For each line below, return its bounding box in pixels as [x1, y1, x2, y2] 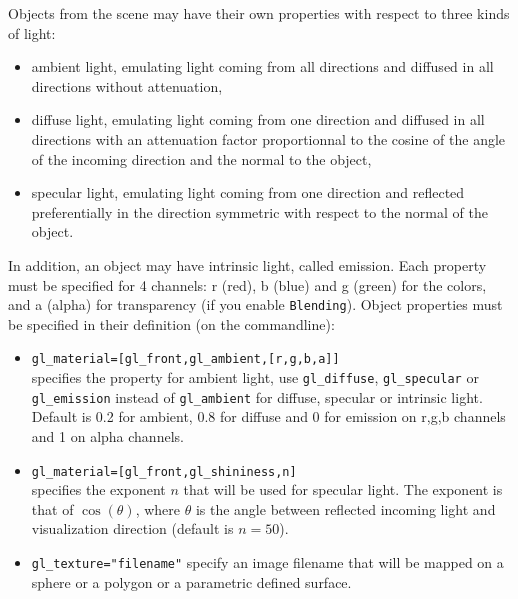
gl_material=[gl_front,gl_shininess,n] [31, 464, 297, 479]
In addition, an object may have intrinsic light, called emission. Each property [8, 254, 487, 275]
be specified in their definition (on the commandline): [8, 313, 335, 334]
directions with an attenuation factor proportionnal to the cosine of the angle [31, 128, 506, 149]
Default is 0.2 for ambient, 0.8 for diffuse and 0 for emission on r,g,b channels [31, 406, 506, 427]
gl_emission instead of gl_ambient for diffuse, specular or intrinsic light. [31, 386, 483, 407]
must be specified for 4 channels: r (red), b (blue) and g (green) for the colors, [8, 274, 487, 295]
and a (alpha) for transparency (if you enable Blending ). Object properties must [8, 294, 503, 315]
